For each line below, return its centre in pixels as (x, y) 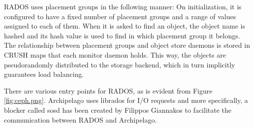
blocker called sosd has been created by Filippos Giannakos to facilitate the (118, 110)
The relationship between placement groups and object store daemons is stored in (127, 45)
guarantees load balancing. (44, 74)
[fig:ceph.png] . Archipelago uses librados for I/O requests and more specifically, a (126, 100)
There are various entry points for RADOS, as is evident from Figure (108, 90)
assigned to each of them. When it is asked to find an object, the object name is (125, 26)
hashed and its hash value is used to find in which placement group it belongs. (122, 35)
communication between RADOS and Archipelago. (80, 119)
